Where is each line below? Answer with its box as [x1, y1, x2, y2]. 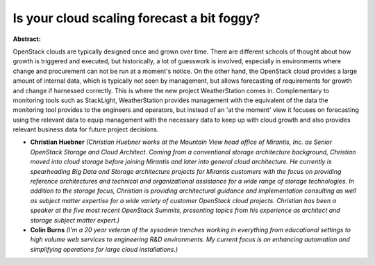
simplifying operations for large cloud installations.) [30, 245, 178, 253]
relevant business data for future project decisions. [12, 125, 159, 134]
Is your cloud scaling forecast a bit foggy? [12, 10, 260, 26]
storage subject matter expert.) [30, 216, 120, 224]
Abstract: [12, 35, 41, 43]
